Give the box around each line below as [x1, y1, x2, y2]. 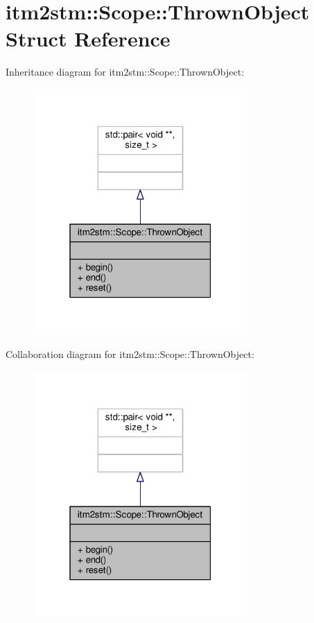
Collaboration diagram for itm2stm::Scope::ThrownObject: [6, 347, 254, 361]
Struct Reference [6, 24, 171, 53]
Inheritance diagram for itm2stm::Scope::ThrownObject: [6, 65, 245, 79]
